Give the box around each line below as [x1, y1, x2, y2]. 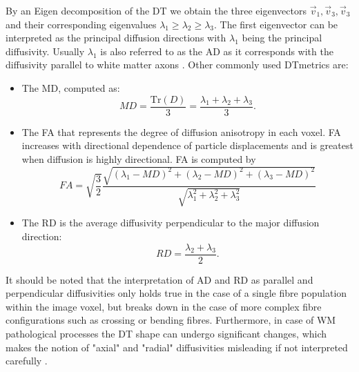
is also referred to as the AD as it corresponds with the [100, 43, 333, 58]
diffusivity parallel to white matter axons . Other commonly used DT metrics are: [6, 57, 349, 72]
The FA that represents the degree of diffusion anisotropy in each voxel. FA [21, 124, 341, 139]
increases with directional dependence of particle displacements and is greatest [21, 138, 353, 153]
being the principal [242, 30, 322, 45]
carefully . [6, 353, 48, 368]
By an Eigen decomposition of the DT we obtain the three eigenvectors [6, 3, 307, 17]
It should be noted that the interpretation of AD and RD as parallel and [6, 272, 313, 286]
